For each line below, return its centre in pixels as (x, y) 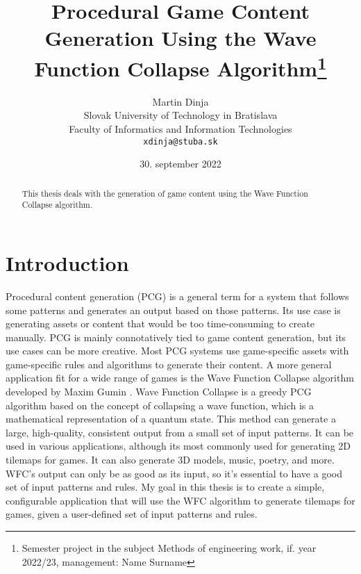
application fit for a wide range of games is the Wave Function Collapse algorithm (180, 378)
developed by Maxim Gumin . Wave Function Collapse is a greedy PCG (159, 392)
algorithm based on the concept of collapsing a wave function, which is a (160, 405)
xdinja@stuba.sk (180, 141)
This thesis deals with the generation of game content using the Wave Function (165, 193)
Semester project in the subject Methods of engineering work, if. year (169, 548)
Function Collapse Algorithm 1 (180, 66)
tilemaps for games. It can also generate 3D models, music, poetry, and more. (170, 460)
